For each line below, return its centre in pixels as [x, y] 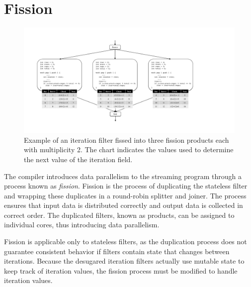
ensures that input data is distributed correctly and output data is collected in [124, 205]
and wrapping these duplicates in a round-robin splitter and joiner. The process [125, 195]
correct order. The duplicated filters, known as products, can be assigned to [119, 215]
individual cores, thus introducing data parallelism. [82, 225]
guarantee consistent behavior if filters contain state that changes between [117, 251]
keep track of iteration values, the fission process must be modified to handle [121, 270]
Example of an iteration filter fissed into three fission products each [126, 140]
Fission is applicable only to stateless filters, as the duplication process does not [125, 241]
